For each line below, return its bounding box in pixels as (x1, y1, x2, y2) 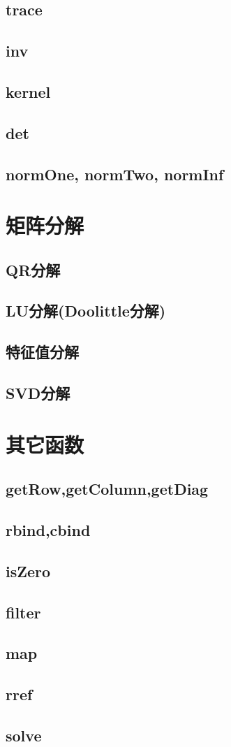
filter (6, 601, 41, 623)
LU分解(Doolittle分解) (6, 300, 166, 321)
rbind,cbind (6, 518, 91, 540)
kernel (6, 80, 51, 102)
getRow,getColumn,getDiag (6, 478, 209, 500)
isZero (6, 560, 51, 581)
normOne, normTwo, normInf (6, 163, 224, 184)
